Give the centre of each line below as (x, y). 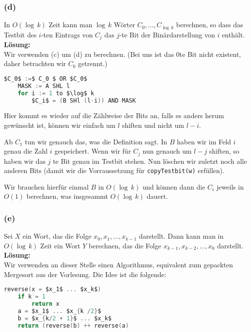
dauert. (157, 196)
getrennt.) (93, 63)
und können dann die (174, 186)
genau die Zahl (26, 151)
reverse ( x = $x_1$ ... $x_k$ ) (53, 289)
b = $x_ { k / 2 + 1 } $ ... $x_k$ (65, 318)
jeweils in (230, 186)
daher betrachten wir (35, 63)
